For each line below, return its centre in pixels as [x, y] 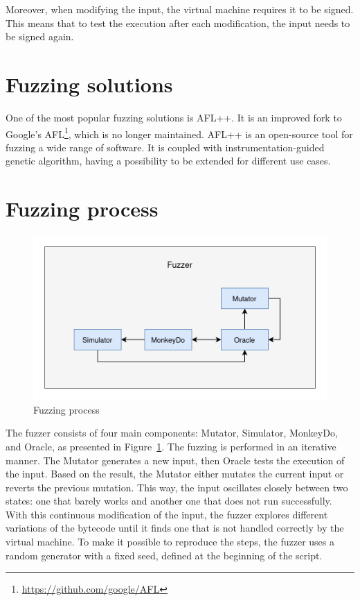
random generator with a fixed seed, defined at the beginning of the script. [164, 555]
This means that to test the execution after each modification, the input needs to [178, 23]
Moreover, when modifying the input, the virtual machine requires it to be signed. [180, 9]
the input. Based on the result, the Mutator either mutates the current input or [175, 474]
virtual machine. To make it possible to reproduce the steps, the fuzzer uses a [170, 542]
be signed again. [40, 36]
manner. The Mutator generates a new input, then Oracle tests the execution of [175, 460]
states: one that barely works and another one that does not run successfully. [169, 501]
